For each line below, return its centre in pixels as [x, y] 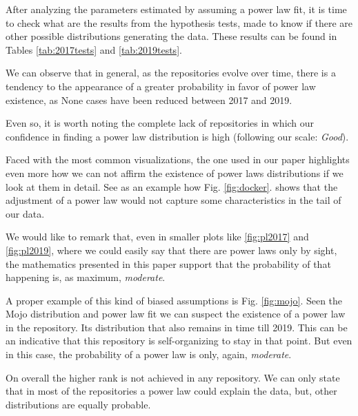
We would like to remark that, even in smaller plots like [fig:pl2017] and [157, 237]
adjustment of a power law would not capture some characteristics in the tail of [173, 200]
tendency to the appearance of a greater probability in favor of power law [161, 86]
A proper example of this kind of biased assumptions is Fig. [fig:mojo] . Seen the [174, 300]
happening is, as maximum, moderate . [86, 277]
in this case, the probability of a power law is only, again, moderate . [149, 354]
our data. [25, 213]
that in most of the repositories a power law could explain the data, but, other [171, 391]
